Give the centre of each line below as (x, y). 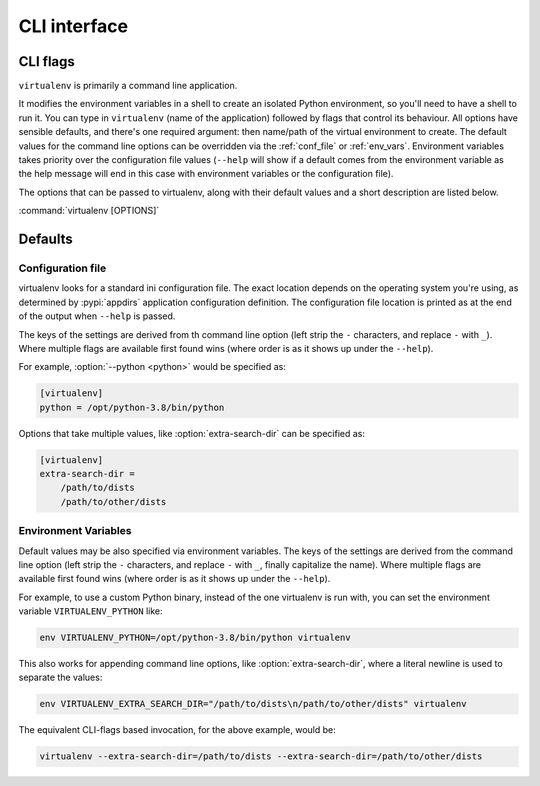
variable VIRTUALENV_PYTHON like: (90, 611)
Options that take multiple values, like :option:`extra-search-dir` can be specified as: (191, 433)
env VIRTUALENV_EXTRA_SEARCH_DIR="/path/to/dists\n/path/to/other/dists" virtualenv (253, 704)
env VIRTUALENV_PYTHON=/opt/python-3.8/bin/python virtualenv (195, 638)
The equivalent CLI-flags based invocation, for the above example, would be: (177, 730)
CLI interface (73, 26)
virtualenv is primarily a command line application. (128, 86)
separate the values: (60, 677)
